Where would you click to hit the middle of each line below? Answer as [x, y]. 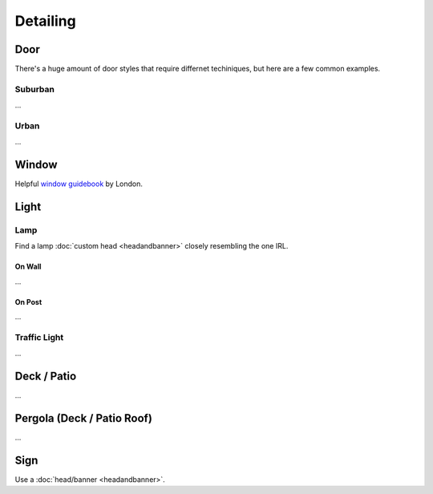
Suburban [35, 89]
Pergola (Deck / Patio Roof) [83, 418]
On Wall [28, 267]
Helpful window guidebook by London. [79, 184]
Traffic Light [39, 337]
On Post [28, 302]
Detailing [45, 21]
